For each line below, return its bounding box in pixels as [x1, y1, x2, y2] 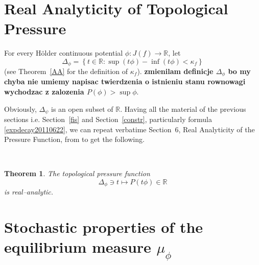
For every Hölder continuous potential [4, 47, 123, 58]
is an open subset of [51, 103, 113, 114]
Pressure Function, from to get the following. [4, 134, 145, 144]
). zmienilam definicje [137, 65, 214, 76]
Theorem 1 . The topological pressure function [4, 168, 150, 179]
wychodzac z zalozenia [4, 86, 84, 97]
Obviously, [4, 103, 37, 114]
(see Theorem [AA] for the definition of [4, 65, 128, 76]
